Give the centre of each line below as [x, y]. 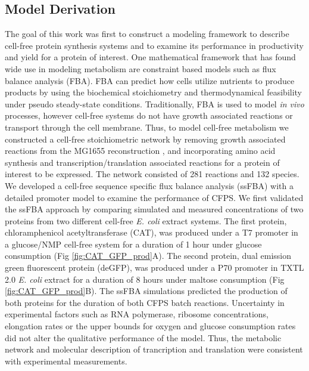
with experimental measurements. [66, 361]
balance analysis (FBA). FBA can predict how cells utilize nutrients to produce [150, 80]
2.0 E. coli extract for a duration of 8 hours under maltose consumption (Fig [145, 279]
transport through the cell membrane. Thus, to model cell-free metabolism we [147, 127]
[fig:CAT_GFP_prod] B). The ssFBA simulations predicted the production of [146, 291]
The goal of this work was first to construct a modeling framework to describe [147, 34]
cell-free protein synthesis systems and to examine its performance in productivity [154, 45]
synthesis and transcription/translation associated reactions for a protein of [142, 162]
